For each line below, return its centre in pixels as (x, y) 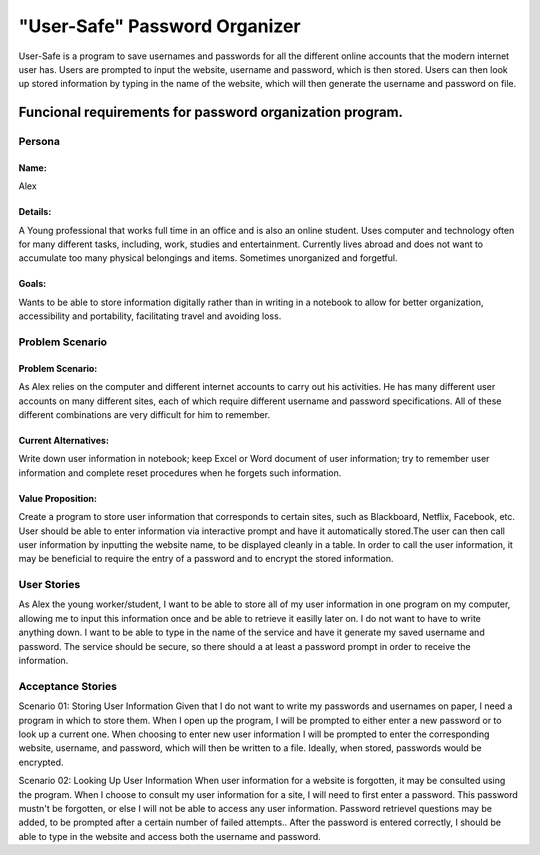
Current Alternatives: (64, 440)
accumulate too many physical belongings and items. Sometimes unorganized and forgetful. (208, 258)
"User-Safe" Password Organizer (159, 26)
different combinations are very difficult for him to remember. (144, 414)
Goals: (32, 284)
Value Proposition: (57, 498)
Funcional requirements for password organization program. (211, 112)
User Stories (49, 585)
